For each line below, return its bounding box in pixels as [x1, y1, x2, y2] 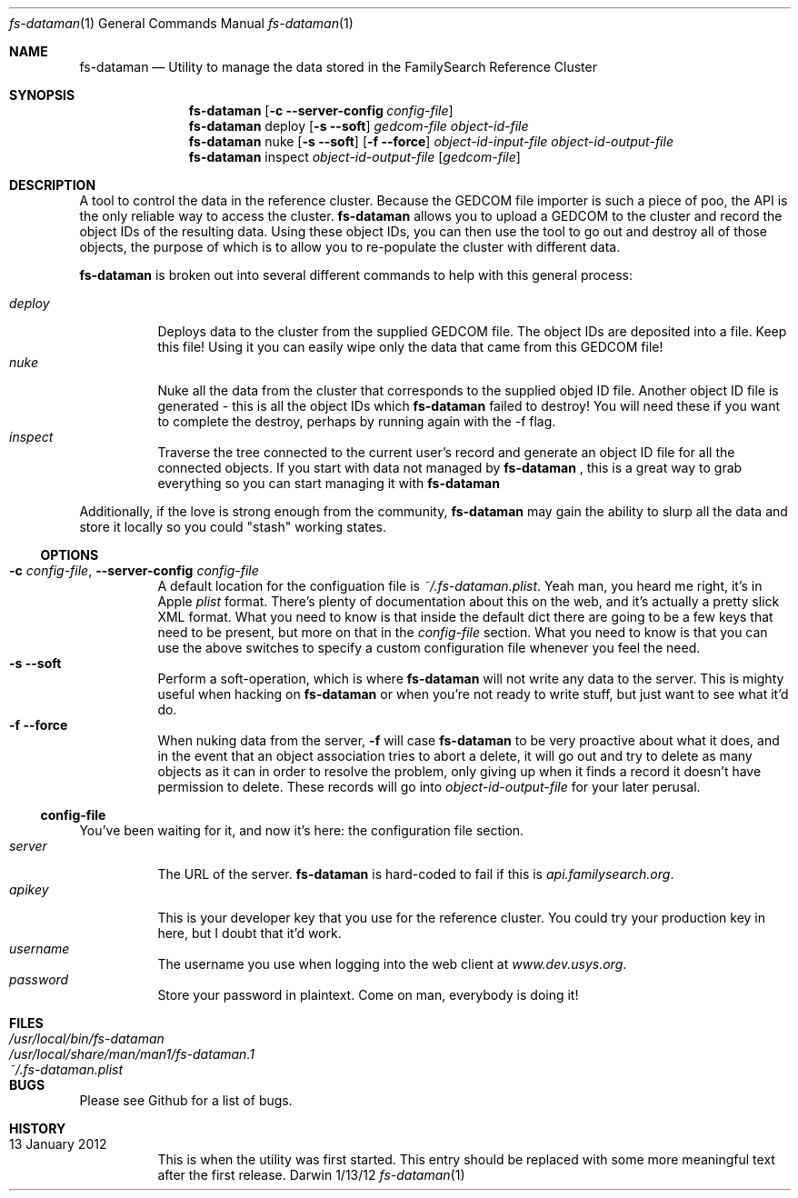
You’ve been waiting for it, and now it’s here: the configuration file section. [79, 823, 524, 838]
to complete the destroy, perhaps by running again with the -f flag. [157, 414, 556, 429]
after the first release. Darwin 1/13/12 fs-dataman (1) [157, 1167, 465, 1183]
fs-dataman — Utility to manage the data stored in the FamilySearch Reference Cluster [79, 59, 597, 75]
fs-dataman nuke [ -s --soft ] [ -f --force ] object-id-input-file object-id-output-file [188, 134, 673, 149]
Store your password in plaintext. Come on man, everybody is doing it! [157, 987, 579, 1003]
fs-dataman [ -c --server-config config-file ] [188, 103, 454, 118]
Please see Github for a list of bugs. [79, 1093, 293, 1108]
